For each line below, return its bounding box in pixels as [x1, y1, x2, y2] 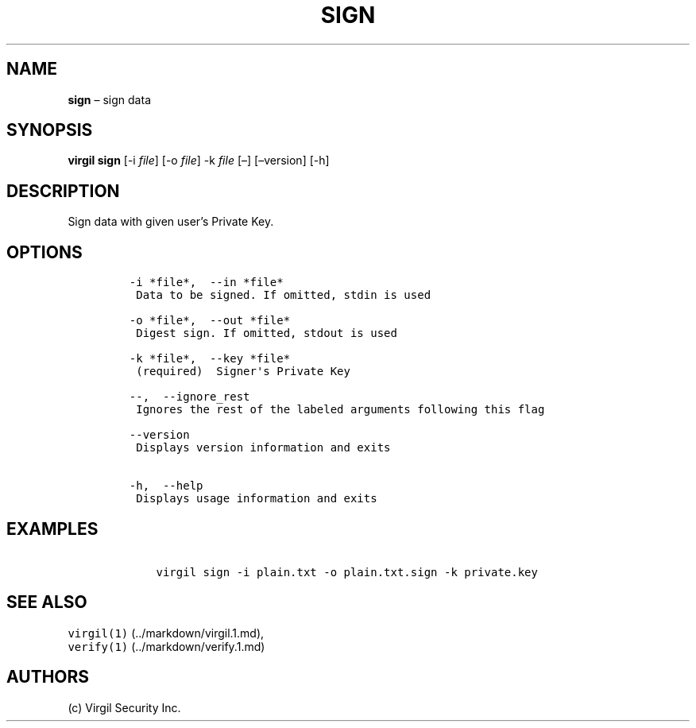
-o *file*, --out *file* [129, 314, 291, 327]
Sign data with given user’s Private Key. [68, 215, 274, 229]
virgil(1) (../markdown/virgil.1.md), [68, 625, 265, 640]
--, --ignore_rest [129, 390, 250, 404]
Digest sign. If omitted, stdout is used [136, 327, 397, 340]
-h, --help [129, 479, 203, 493]
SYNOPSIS [6, 120, 93, 141]
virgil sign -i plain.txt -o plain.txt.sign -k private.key [156, 565, 538, 579]
